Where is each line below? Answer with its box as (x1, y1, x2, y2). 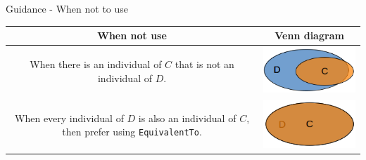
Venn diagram (274, 28, 344, 43)
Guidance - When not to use (6, 1, 129, 15)
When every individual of (15, 110, 124, 125)
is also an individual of (138, 110, 236, 125)
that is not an (175, 57, 234, 71)
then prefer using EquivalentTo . (62, 124, 202, 139)
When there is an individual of (30, 57, 162, 71)
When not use (97, 28, 167, 43)
